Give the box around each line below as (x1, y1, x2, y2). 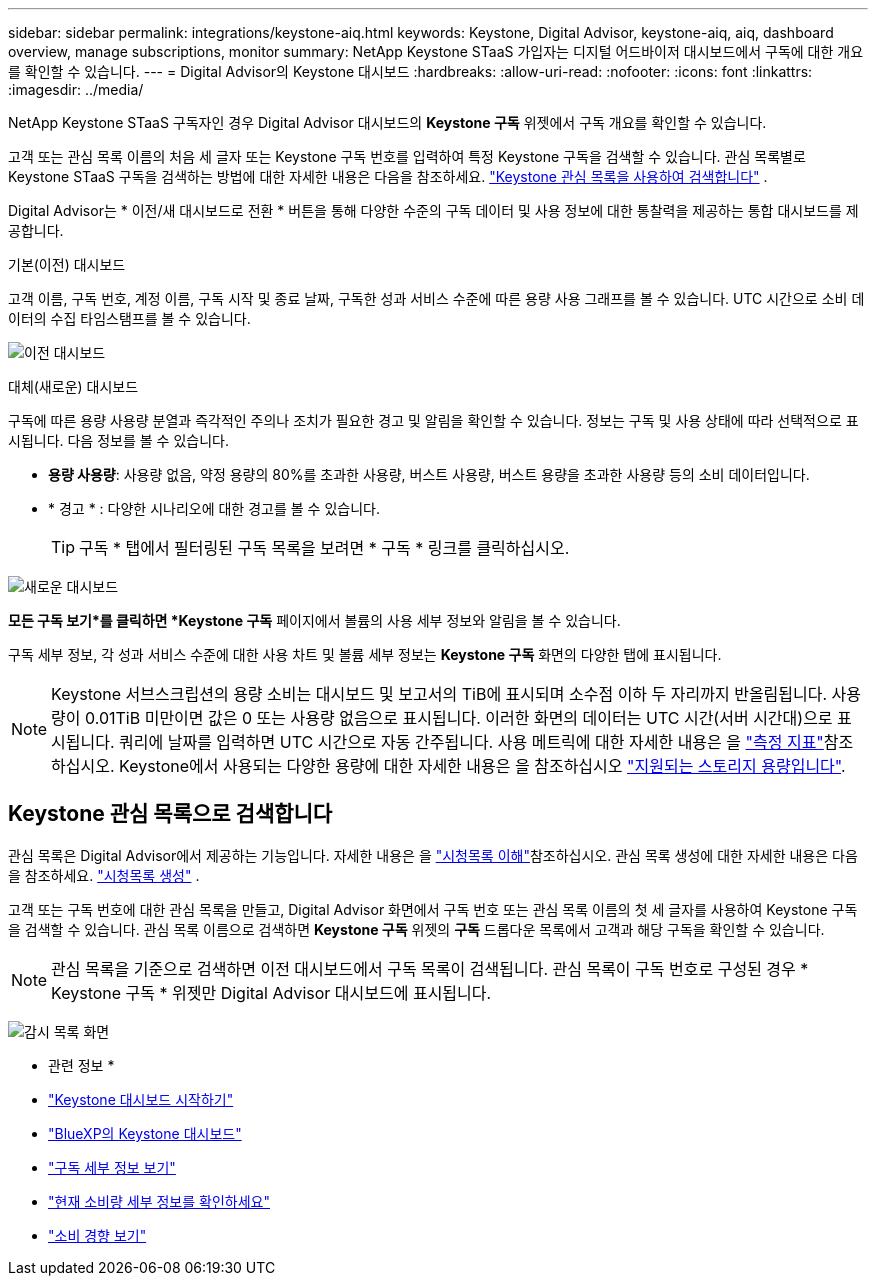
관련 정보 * (48, 1056, 115, 1074)
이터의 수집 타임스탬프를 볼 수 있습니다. (8, 310, 251, 327)
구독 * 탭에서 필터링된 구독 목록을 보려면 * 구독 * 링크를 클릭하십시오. (79, 538, 570, 558)
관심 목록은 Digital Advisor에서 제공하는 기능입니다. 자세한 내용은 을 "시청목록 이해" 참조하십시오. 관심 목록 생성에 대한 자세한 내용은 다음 (8, 846, 858, 864)
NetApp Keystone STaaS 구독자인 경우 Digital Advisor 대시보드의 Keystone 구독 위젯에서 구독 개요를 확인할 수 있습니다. (8, 114, 767, 131)
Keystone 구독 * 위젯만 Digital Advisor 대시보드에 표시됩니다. (51, 982, 492, 1003)
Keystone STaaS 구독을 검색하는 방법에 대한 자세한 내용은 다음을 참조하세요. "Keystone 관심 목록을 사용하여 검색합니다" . (8, 168, 768, 185)
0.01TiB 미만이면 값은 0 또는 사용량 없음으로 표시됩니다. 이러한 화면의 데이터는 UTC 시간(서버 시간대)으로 (85, 708, 833, 728)
